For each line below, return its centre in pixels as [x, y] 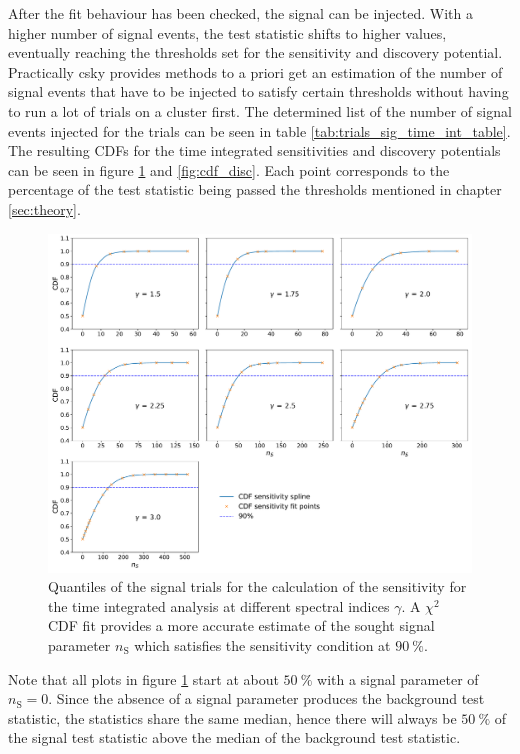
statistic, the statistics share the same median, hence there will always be [232, 717]
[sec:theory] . [44, 208]
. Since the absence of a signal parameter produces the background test [266, 698]
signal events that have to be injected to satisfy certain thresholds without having [258, 91]
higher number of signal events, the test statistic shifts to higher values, [227, 32]
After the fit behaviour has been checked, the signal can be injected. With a [240, 13]
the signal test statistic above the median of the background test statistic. [234, 737]
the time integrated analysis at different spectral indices [219, 605]
